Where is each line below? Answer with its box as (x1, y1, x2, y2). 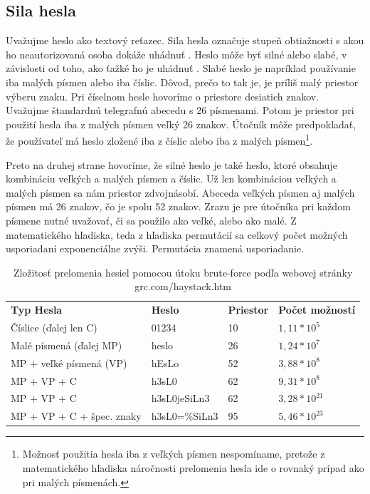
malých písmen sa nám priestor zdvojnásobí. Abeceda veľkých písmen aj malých (6, 185, 355, 200)
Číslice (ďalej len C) (11, 320, 97, 335)
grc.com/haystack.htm (134, 279, 231, 294)
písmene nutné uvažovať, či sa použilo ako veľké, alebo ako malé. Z (6, 212, 297, 227)
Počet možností (278, 302, 356, 317)
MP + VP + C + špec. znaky (11, 408, 142, 423)
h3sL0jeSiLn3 (151, 391, 210, 406)
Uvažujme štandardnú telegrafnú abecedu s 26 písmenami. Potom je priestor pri (6, 103, 354, 118)
